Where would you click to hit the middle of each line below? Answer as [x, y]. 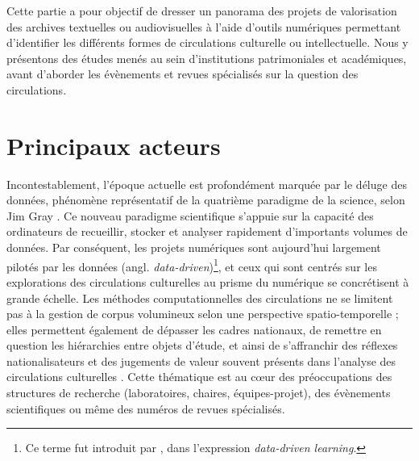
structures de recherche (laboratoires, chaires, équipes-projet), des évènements [199, 393]
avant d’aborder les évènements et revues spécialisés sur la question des [183, 74]
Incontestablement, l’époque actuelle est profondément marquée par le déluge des [207, 184]
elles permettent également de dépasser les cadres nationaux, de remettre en [194, 329]
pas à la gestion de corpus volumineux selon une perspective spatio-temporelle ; [203, 314]
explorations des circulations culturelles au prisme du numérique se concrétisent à [208, 281]
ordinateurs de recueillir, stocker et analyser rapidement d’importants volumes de [207, 231]
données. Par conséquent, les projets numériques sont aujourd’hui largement [194, 247]
